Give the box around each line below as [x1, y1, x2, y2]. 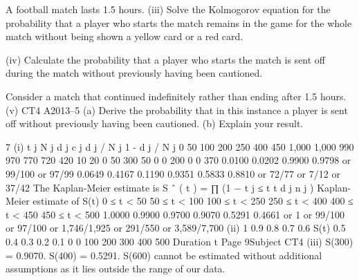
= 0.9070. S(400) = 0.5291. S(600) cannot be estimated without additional [6, 248, 322, 262]
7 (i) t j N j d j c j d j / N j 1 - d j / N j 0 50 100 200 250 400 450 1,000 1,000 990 [6, 139, 354, 153]
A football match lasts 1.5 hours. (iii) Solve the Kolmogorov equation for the [6, 2, 331, 16]
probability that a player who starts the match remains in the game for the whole [6, 15, 352, 30]
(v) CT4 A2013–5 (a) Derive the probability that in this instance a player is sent [6, 102, 348, 117]
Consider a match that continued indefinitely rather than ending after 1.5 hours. [6, 88, 347, 103]
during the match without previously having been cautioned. [6, 66, 263, 80]
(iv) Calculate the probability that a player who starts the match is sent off [6, 52, 326, 66]
